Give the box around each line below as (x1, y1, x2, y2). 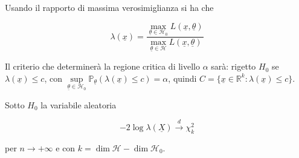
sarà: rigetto (211, 60, 256, 73)
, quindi (168, 71, 197, 84)
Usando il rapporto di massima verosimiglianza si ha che (5, 1, 214, 13)
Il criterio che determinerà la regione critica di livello (5, 60, 200, 73)
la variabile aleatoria (40, 98, 117, 111)
